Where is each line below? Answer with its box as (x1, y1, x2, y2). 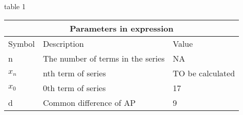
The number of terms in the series (43, 52, 165, 64)
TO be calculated (172, 67, 235, 79)
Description (43, 37, 84, 49)
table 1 (4, 1, 26, 11)
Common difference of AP (43, 96, 136, 108)
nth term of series (43, 67, 106, 79)
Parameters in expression (70, 22, 173, 34)
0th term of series (43, 81, 106, 94)
